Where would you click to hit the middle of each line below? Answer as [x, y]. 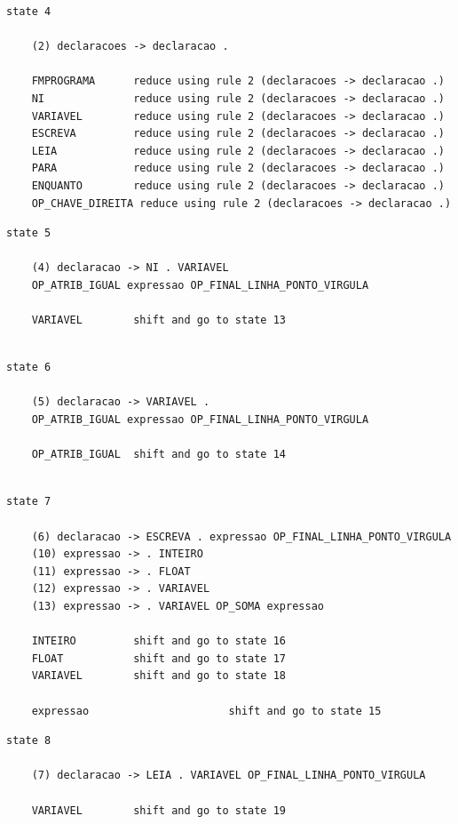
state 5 [29, 233]
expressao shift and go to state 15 [206, 711]
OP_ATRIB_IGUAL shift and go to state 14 [158, 455]
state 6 [29, 368]
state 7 [29, 502]
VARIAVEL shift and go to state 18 [158, 676]
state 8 [29, 741]
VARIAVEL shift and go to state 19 [158, 810]
